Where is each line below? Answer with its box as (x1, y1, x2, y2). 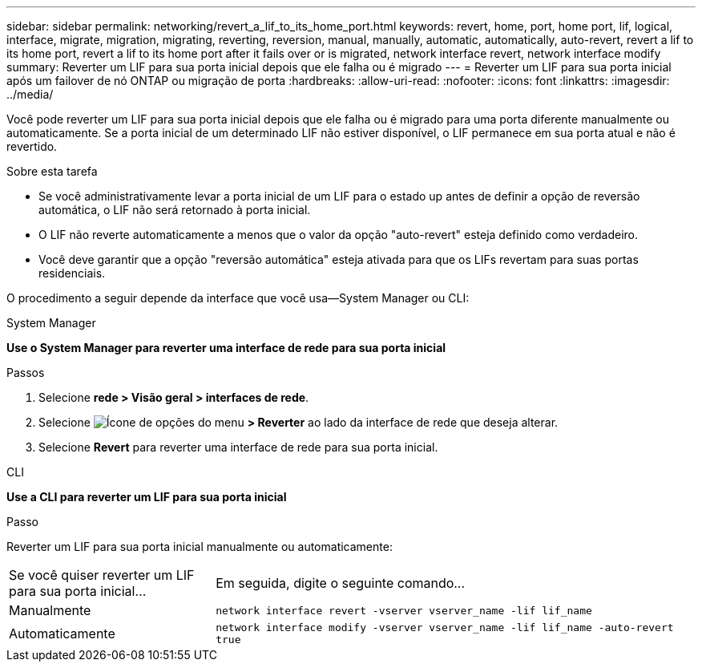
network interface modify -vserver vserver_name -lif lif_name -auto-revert (216, 621, 674, 634)
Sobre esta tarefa (6, 164, 98, 178)
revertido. (6, 140, 58, 153)
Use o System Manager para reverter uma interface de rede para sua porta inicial (6, 341, 446, 354)
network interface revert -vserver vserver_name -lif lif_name (216, 604, 592, 617)
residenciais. (38, 266, 106, 280)
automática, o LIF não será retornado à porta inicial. (38, 203, 311, 217)
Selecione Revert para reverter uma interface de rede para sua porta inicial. (38, 440, 438, 454)
